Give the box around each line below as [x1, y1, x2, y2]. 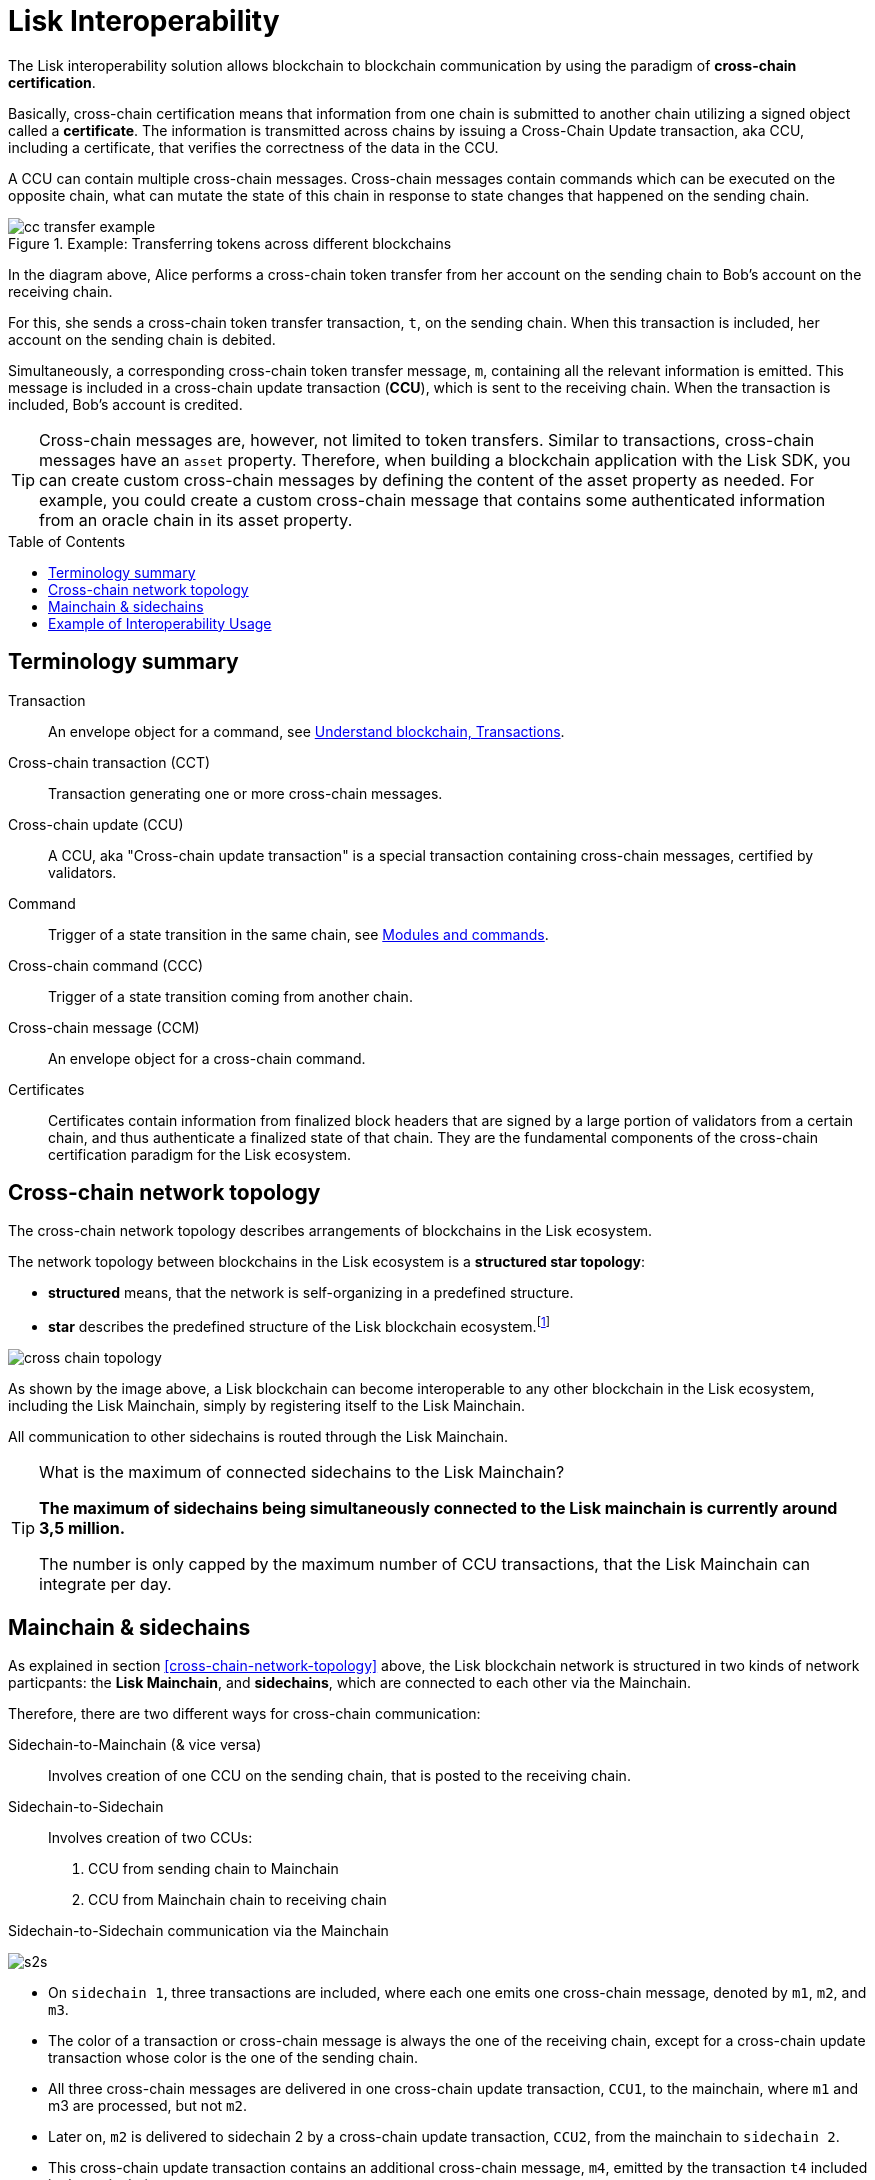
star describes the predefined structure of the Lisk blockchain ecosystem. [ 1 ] [48, 1315, 550, 1336]
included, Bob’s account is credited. [8, 395, 243, 413]
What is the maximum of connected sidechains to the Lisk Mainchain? [39, 1462, 565, 1483]
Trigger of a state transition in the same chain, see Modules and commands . [48, 925, 549, 943]
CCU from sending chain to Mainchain [88, 1859, 339, 1877]
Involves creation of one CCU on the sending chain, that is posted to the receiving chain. [48, 1766, 631, 1784]
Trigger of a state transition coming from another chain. [48, 987, 413, 1005]
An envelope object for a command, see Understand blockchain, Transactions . [48, 722, 565, 740]
